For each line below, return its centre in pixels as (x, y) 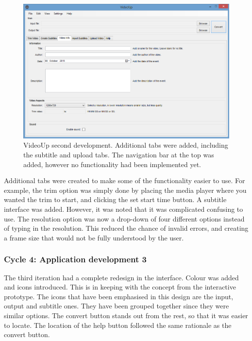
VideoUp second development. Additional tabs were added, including (126, 145)
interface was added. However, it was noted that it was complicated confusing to (124, 209)
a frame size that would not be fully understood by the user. (94, 237)
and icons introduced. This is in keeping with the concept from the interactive (120, 287)
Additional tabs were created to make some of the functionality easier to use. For (125, 180)
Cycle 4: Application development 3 (75, 259)
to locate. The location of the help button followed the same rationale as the (118, 325)
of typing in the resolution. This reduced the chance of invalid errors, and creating (126, 228)
